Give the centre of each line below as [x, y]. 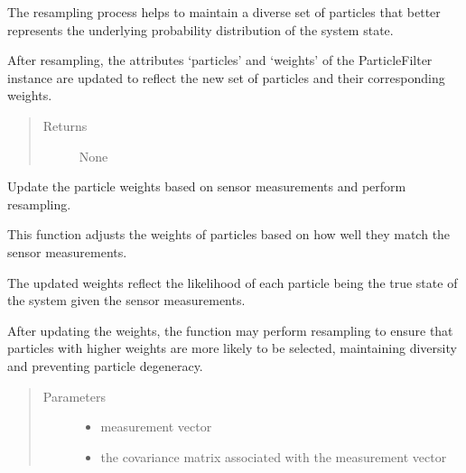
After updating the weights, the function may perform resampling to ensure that [230, 330]
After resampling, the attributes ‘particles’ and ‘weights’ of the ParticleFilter [220, 60]
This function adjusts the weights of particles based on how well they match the [229, 234]
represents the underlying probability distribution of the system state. [200, 29]
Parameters [74, 396]
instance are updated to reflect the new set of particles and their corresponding [226, 77]
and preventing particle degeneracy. [105, 365]
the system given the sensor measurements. [126, 300]
